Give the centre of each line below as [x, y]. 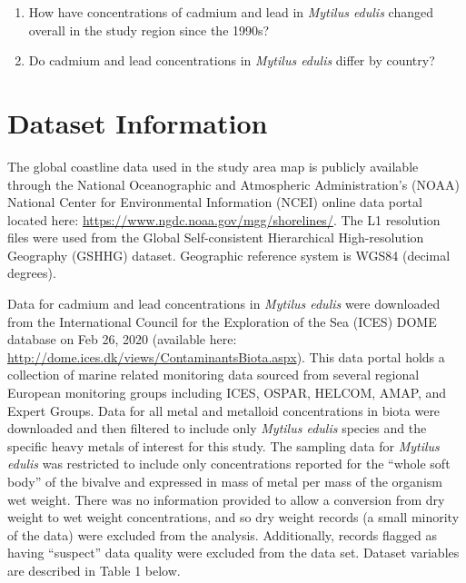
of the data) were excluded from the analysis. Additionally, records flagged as [222, 534]
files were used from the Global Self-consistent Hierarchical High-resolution [216, 237]
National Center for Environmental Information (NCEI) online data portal [215, 202]
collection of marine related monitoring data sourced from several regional [213, 375]
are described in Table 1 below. [94, 570]
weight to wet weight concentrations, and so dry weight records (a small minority [233, 517]
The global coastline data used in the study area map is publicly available [213, 166]
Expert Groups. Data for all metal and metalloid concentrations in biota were [224, 410]
